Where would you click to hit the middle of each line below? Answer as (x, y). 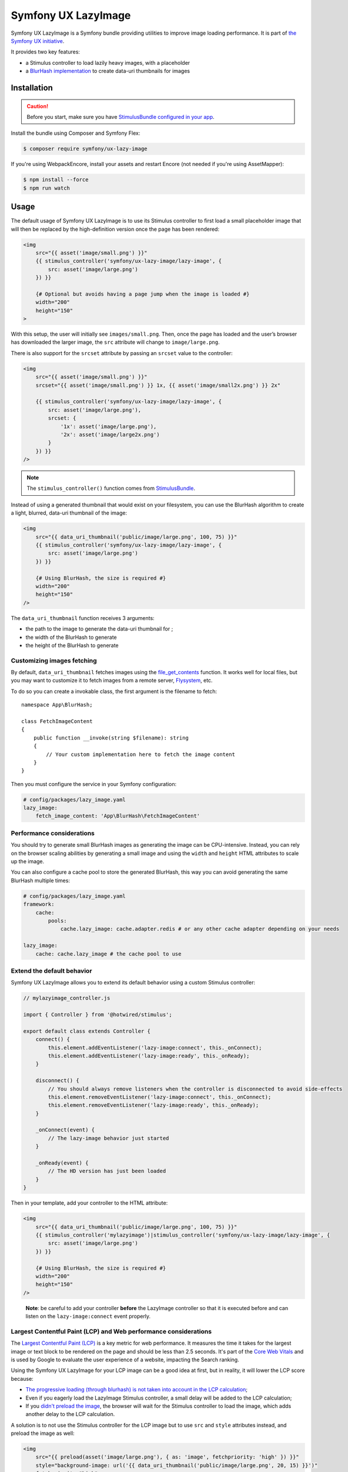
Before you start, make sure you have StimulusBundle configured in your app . (121, 117)
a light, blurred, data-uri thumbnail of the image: (69, 513)
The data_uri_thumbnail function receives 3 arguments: (83, 618)
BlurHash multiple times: (41, 880)
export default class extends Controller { (87, 1031)
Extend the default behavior (51, 970)
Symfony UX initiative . (38, 41)
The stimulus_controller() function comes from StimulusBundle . (111, 488)
